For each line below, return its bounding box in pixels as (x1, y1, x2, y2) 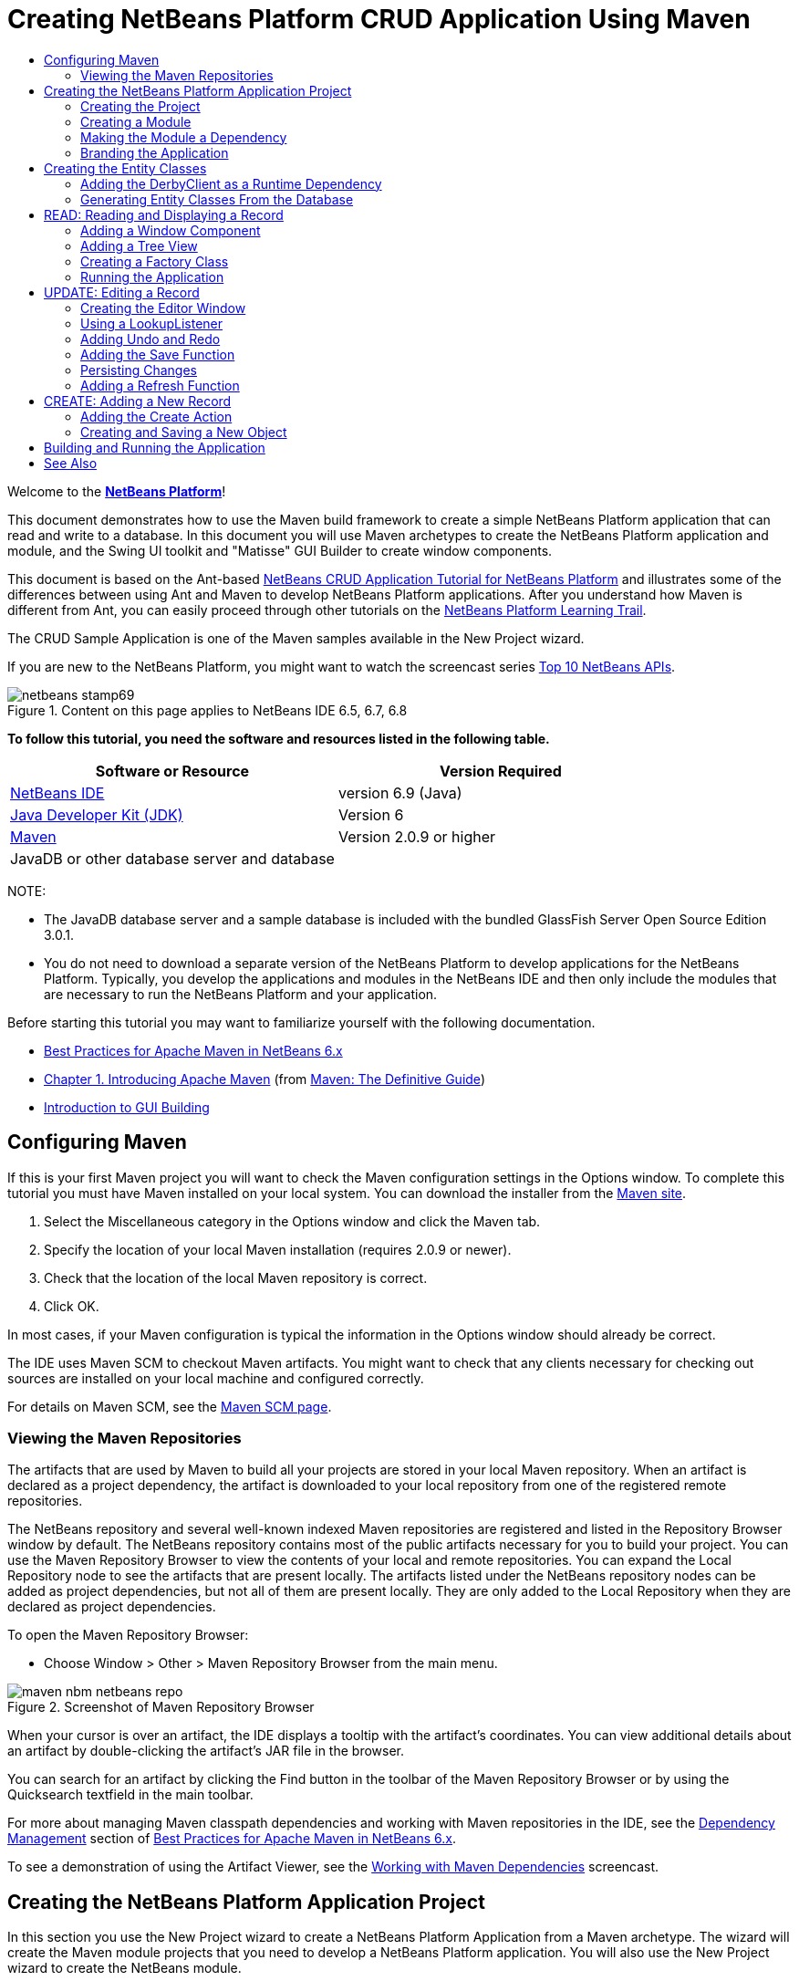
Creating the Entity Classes (44, 160, 207, 176)
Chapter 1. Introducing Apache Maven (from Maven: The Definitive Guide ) (44, 1070, 485, 1087)
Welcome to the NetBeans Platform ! (7, 483, 226, 499)
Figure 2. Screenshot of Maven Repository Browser (7, 1699, 315, 1715)
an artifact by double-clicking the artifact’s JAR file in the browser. (7, 1743, 405, 1759)
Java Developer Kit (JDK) (10, 805, 183, 824)
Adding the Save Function (80, 346, 235, 362)
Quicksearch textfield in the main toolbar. (7, 1787, 254, 1803)
